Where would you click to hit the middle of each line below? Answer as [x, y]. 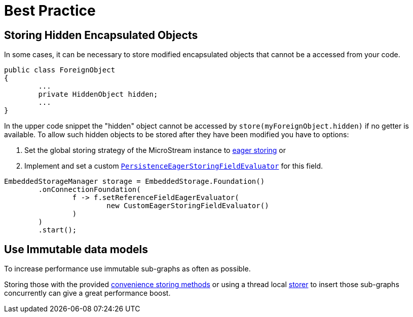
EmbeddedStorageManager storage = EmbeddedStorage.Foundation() [135, 182]
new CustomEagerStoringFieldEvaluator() [188, 206]
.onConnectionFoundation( [89, 190]
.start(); [58, 230]
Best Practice [50, 11]
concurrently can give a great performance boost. [87, 293]
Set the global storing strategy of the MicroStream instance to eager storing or [155, 150]
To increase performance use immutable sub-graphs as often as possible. [127, 269]
